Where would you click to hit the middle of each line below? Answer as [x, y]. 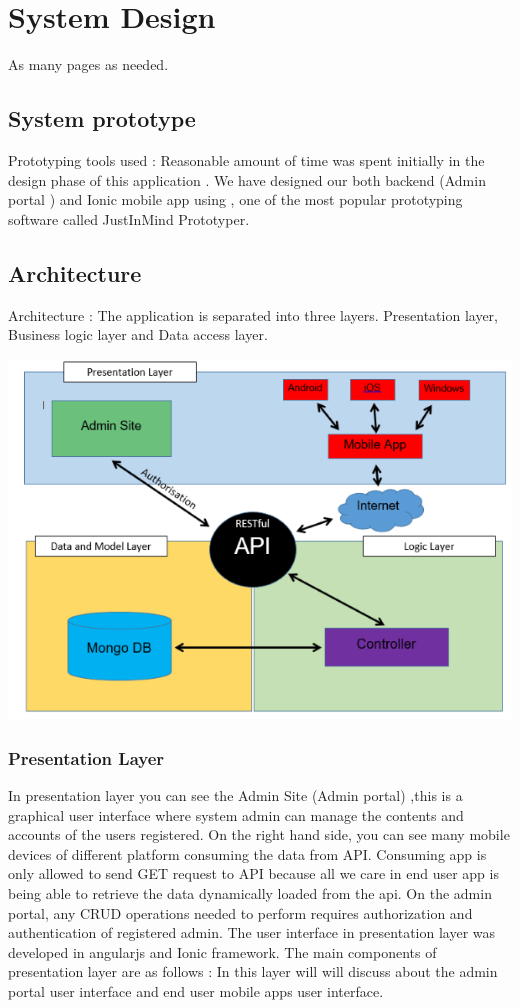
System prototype [102, 118]
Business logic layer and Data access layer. [138, 334]
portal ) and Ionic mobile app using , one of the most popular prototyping [235, 199]
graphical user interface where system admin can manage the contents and [236, 814]
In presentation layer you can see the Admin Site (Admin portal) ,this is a [235, 795]
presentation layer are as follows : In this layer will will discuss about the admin [253, 971]
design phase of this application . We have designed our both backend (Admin [247, 179]
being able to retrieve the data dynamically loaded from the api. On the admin [250, 893]
